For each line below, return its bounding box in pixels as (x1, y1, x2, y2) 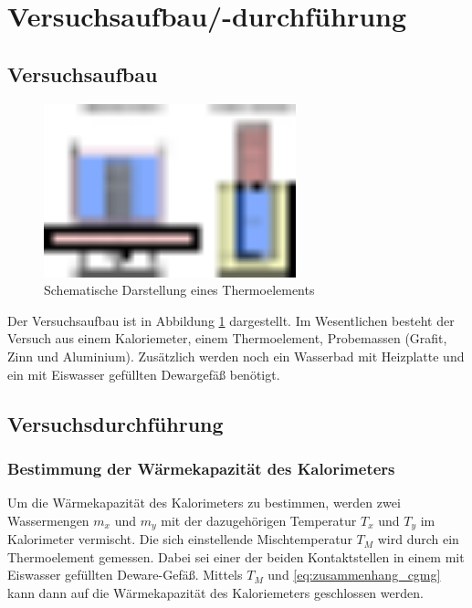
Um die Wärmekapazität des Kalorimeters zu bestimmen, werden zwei (7, 493, 401, 512)
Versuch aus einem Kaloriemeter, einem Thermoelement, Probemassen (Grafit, (7, 329, 447, 348)
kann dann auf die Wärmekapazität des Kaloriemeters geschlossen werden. (7, 583, 424, 603)
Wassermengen (7, 510, 89, 529)
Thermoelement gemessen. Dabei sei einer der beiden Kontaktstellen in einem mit (7, 547, 465, 566)
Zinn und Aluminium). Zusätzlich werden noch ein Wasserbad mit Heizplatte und (7, 347, 465, 366)
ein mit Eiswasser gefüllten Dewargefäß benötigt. (7, 364, 280, 383)
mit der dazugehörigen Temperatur (161, 510, 357, 529)
